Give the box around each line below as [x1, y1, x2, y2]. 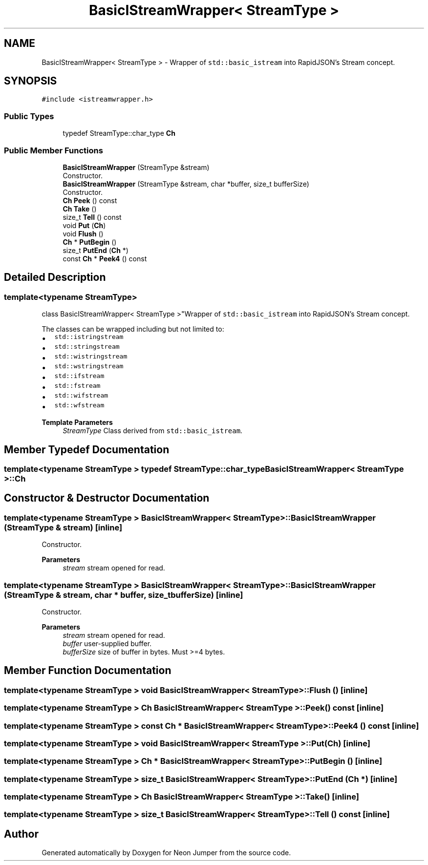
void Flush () [63, 229, 104, 238]
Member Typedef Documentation [4, 443, 170, 456]
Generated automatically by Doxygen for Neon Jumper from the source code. [42, 848, 291, 857]
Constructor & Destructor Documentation [4, 492, 210, 505]
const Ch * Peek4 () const [63, 254, 147, 263]
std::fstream [54, 382, 101, 390]
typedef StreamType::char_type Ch [63, 129, 175, 138]
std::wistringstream [54, 353, 128, 360]
